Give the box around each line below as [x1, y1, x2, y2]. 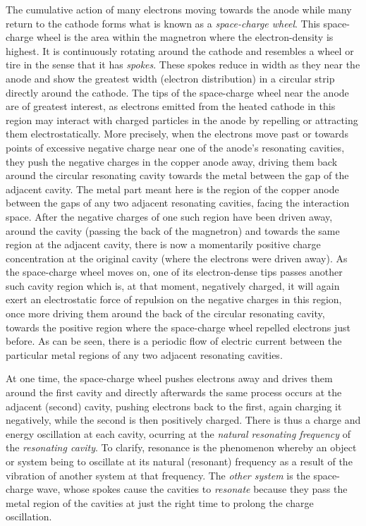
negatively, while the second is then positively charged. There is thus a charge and [6, 412, 361, 427]
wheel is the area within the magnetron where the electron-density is [36, 30, 334, 44]
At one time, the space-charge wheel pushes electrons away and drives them [6, 371, 333, 386]
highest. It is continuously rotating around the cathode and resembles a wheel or [6, 43, 354, 58]
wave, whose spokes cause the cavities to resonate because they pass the [36, 482, 348, 496]
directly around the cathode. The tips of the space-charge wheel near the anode [6, 85, 349, 99]
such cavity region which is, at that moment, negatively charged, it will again [6, 278, 340, 293]
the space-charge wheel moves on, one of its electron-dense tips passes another [6, 264, 343, 279]
